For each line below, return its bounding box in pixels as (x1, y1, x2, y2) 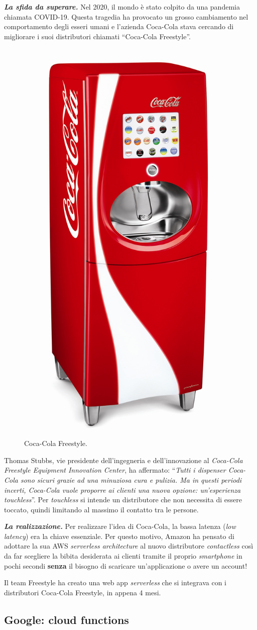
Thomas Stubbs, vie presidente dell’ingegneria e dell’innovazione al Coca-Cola (4, 455, 243, 465)
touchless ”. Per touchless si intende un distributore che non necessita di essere (4, 494, 242, 505)
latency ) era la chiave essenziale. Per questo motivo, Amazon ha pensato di (4, 530, 234, 541)
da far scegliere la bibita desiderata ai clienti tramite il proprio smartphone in (4, 551, 242, 561)
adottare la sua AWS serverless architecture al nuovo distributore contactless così (4, 541, 253, 551)
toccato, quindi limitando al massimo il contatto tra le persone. (4, 504, 199, 514)
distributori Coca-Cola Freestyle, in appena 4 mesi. (4, 587, 161, 597)
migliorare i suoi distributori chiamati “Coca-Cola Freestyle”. (4, 31, 191, 41)
